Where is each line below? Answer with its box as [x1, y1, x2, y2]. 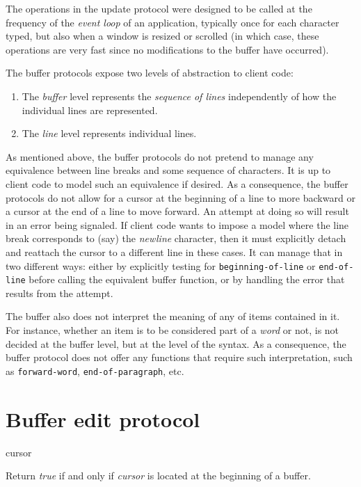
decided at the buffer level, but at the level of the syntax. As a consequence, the [6, 336, 346, 351]
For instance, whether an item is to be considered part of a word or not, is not [6, 323, 339, 337]
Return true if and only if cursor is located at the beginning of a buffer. [6, 468, 311, 483]
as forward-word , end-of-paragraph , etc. [6, 363, 184, 378]
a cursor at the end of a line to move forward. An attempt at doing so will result [6, 204, 349, 218]
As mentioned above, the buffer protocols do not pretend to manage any [6, 149, 314, 163]
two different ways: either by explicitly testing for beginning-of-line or [6, 258, 316, 273]
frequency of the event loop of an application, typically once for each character [6, 15, 339, 29]
